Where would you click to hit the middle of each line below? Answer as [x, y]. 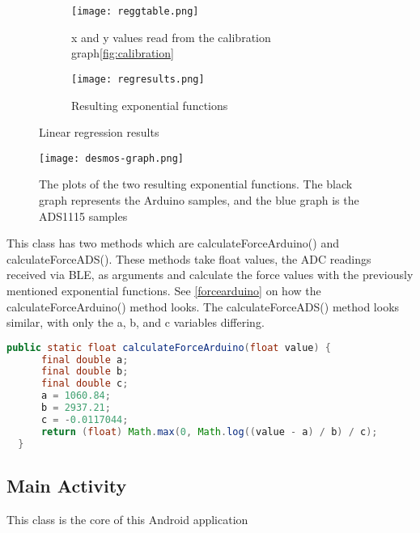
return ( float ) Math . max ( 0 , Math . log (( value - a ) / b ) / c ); [209, 431]
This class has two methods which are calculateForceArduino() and [173, 243]
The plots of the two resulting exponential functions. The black [196, 184]
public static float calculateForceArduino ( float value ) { [169, 347]
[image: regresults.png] [138, 79]
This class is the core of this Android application [127, 519]
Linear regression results [99, 132]
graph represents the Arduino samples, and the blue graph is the [199, 199]
